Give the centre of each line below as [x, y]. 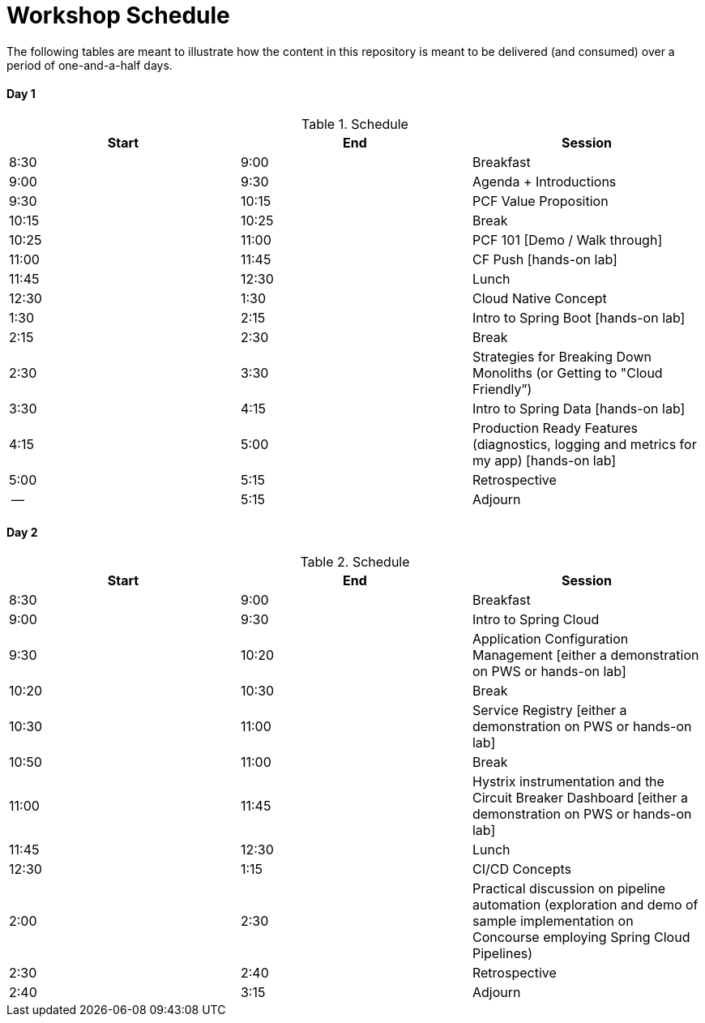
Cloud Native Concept [539, 298]
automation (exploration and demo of [585, 905]
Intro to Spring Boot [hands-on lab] [579, 317]
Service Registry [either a [549, 711]
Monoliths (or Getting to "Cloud [567, 372]
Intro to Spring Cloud [536, 620]
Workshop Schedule [118, 15]
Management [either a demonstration [585, 655]
